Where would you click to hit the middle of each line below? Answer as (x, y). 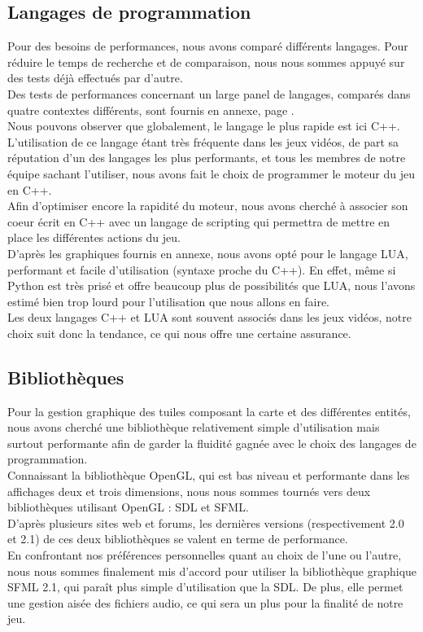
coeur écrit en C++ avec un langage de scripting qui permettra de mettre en (199, 221)
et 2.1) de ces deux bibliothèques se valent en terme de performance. (178, 539)
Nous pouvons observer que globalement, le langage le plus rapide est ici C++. (204, 126)
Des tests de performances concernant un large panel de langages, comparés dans (209, 93)
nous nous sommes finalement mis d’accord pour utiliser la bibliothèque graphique (212, 571)
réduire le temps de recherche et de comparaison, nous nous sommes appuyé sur (206, 61)
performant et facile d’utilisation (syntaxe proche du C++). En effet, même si (202, 269)
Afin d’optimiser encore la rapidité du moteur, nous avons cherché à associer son (208, 206)
